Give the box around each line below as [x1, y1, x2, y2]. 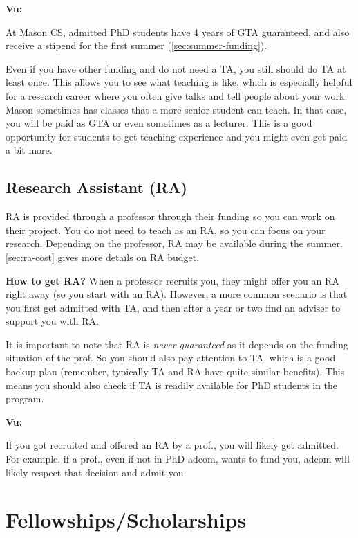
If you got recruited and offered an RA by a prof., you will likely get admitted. [6, 438, 339, 452]
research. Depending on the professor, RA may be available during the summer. [6, 236, 343, 251]
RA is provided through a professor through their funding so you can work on [6, 209, 335, 224]
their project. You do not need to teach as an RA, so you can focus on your [6, 222, 326, 237]
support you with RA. [6, 314, 99, 328]
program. [6, 391, 44, 406]
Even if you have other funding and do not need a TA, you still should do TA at [6, 61, 346, 75]
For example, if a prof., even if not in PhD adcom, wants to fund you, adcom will [6, 451, 350, 466]
